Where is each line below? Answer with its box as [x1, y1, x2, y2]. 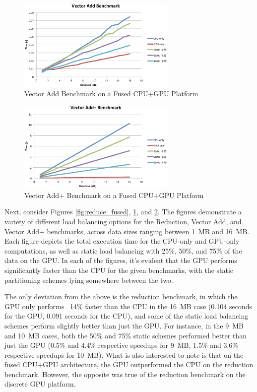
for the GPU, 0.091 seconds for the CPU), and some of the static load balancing [4, 311, 249, 321]
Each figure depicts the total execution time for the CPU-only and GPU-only [4, 236, 240, 246]
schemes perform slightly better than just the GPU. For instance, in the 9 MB [4, 320, 244, 330]
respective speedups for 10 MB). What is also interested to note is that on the [4, 349, 244, 360]
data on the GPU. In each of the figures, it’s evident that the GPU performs [4, 255, 237, 265]
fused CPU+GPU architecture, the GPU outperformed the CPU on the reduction [4, 359, 254, 370]
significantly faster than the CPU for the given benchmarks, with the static [4, 264, 234, 275]
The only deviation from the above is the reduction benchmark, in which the [4, 291, 238, 302]
